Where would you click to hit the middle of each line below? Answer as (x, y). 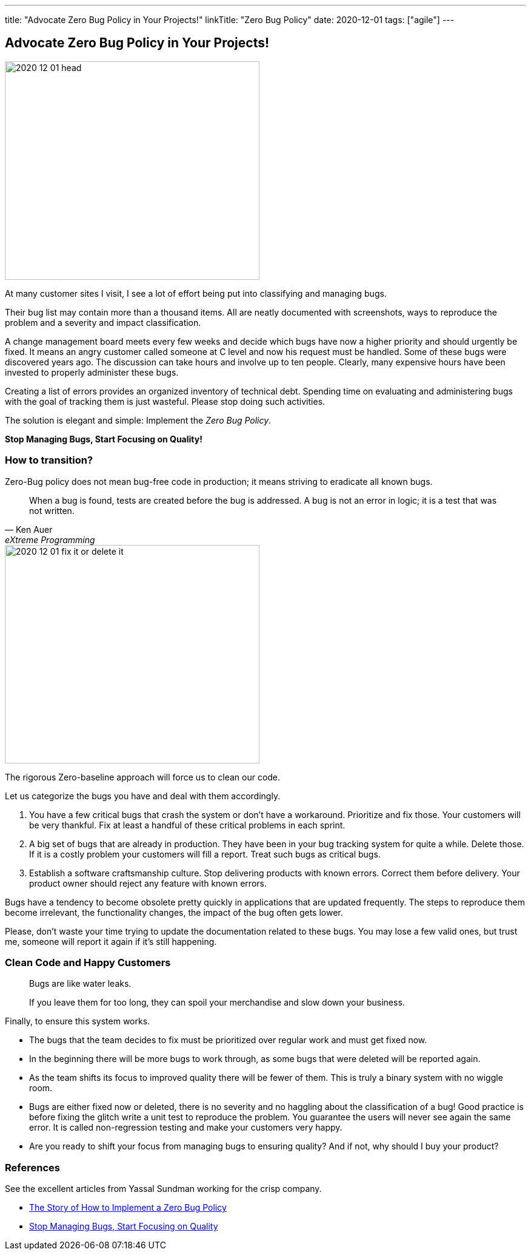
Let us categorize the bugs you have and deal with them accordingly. (143, 796)
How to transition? (49, 460)
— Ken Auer (29, 529)
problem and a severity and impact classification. (103, 322)
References (32, 1167)
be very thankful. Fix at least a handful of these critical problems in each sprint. (187, 825)
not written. (52, 510)
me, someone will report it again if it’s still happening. (111, 941)
